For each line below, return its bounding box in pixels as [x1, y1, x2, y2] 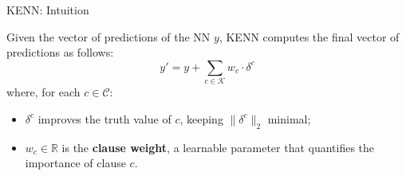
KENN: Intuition [6, 2, 89, 18]
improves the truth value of [37, 110, 171, 127]
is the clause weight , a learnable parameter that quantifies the [61, 139, 375, 155]
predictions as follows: [6, 44, 114, 61]
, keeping [179, 110, 223, 127]
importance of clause [25, 154, 126, 171]
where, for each [6, 84, 81, 100]
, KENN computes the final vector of [219, 28, 400, 45]
